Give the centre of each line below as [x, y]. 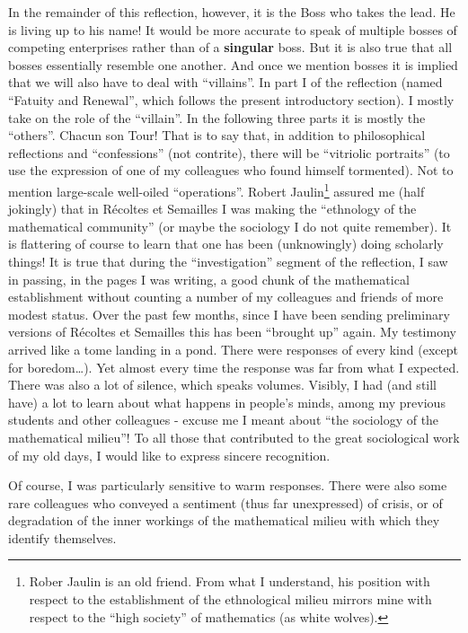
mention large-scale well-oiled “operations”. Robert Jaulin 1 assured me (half [216, 189]
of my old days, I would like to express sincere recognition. [169, 455]
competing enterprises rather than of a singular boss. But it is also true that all [230, 47]
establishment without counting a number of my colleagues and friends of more [226, 297]
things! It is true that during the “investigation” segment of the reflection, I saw [228, 261]
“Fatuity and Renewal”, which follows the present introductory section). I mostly [231, 99]
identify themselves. [62, 537]
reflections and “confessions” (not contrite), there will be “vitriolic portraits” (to [229, 152]
